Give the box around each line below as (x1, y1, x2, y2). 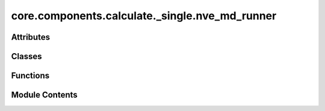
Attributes (11, 32, 51, 42)
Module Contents (11, 90, 78, 100)
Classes (11, 51, 42, 62)
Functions (11, 71, 50, 81)
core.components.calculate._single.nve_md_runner (11, 9, 277, 22)
